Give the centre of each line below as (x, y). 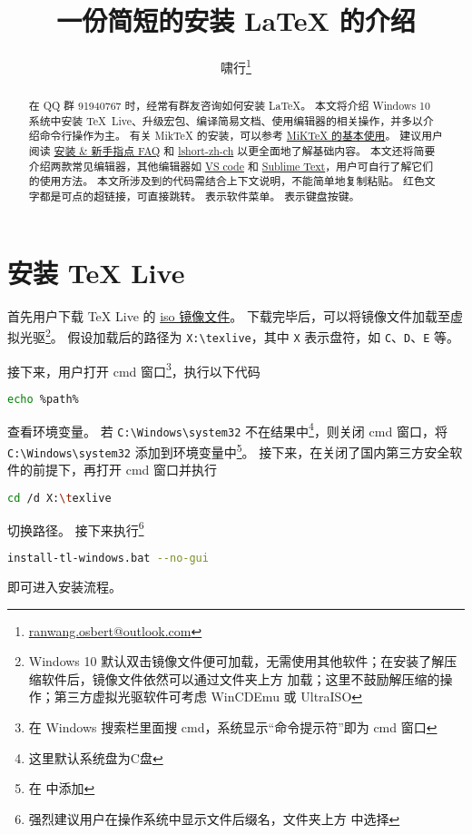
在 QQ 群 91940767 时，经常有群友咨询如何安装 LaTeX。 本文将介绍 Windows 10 (229, 106)
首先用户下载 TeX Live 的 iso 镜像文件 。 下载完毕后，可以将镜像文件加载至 (229, 315)
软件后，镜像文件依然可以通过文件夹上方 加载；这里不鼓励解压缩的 (241, 678)
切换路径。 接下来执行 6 (76, 528)
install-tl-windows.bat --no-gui (108, 559)
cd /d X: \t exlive (59, 498)
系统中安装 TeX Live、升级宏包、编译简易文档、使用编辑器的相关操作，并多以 (226, 120)
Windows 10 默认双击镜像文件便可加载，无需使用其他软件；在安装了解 (236, 661)
